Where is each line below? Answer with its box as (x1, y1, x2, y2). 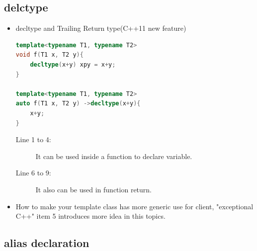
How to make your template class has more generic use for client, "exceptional (15, 201, 254, 211)
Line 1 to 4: (15, 134, 51, 145)
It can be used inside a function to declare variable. (35, 151, 192, 161)
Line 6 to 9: (15, 167, 51, 178)
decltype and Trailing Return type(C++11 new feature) (15, 23, 186, 33)
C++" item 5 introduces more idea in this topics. (15, 211, 166, 221)
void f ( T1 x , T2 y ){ (15, 51, 84, 59)
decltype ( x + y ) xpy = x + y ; (30, 61, 116, 68)
